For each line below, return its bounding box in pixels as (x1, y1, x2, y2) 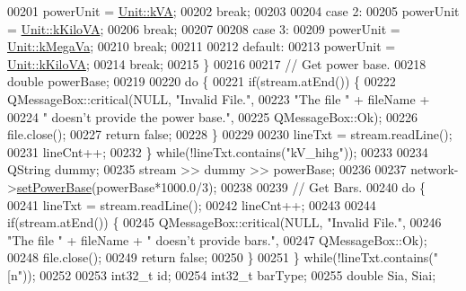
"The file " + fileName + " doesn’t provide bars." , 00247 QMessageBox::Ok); (7, 230, 427, 249)
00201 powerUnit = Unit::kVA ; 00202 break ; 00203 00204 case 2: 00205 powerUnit (7, 2, 460, 20)
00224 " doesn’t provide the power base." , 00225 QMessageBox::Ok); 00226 (7, 107, 418, 126)
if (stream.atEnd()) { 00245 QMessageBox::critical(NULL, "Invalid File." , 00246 (7, 213, 442, 232)
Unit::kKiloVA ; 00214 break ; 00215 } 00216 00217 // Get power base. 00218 (7, 54, 426, 73)
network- (410, 160, 459, 179)
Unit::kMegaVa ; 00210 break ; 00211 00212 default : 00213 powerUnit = (7, 37, 396, 56)
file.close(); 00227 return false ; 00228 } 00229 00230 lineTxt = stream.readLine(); (7, 125, 453, 144)
